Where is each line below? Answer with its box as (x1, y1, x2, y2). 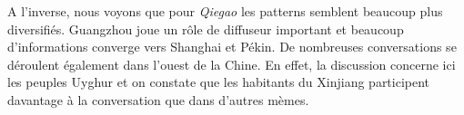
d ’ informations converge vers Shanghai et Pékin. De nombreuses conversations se (7, 37, 457, 56)
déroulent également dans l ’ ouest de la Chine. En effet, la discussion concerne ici (7, 54, 456, 73)
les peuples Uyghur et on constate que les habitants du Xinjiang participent (7, 72, 430, 91)
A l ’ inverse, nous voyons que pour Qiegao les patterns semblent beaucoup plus (7, 2, 443, 20)
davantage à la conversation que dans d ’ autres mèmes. (7, 90, 309, 109)
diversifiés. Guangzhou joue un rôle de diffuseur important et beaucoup (7, 19, 404, 38)
